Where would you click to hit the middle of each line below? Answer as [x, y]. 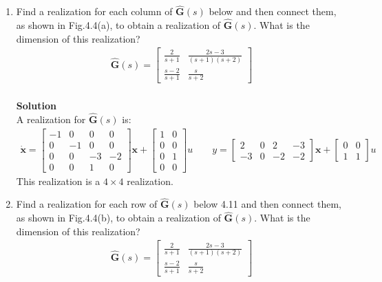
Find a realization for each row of [87, 204]
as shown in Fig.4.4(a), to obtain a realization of [118, 25]
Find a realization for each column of [94, 11]
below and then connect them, [273, 11]
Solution [36, 106]
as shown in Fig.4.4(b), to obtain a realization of [118, 218]
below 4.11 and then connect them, [267, 204]
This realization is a [58, 181]
